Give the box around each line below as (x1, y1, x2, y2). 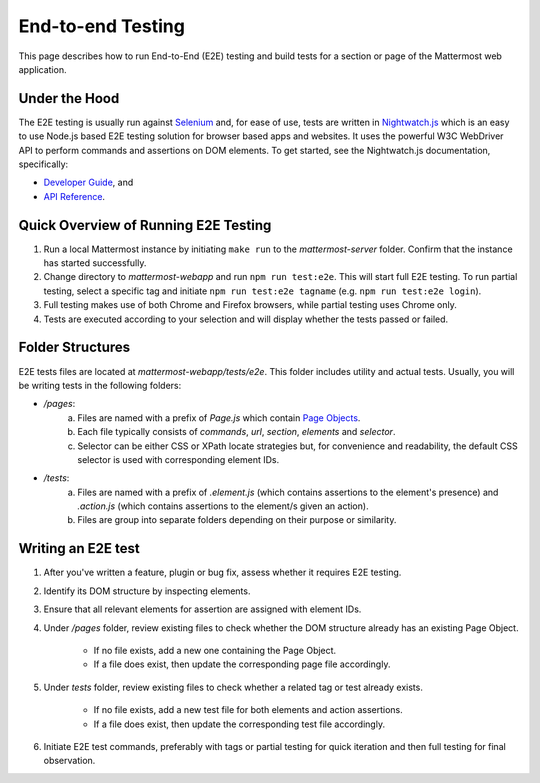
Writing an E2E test (18, 540, 140, 557)
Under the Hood (18, 90, 120, 107)
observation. (43, 755, 96, 767)
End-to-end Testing (18, 15, 185, 37)
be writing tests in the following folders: (18, 379, 182, 391)
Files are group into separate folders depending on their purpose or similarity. (77, 514, 397, 526)
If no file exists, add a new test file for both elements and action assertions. (93, 704, 404, 716)
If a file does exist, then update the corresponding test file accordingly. (93, 718, 385, 730)
